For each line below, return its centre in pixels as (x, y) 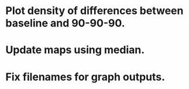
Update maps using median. (75, 50)
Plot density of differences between (94, 11)
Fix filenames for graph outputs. (85, 77)
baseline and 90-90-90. (65, 23)
